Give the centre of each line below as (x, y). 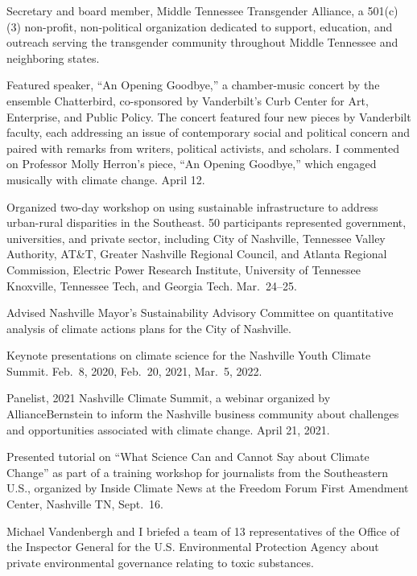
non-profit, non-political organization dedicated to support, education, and (208, 26)
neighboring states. (53, 58)
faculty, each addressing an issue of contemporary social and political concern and (208, 132)
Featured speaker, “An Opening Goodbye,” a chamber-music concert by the (193, 85)
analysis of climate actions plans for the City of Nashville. (149, 328)
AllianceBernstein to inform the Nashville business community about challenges (203, 414)
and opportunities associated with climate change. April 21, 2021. (168, 429)
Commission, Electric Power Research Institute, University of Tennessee (184, 269)
